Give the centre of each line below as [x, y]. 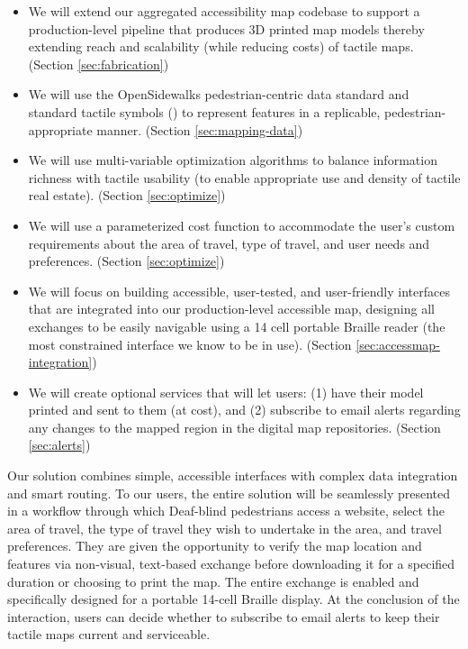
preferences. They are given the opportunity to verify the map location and [215, 546]
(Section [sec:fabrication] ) [99, 64]
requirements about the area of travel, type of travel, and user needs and [229, 243]
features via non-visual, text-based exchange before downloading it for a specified [231, 564]
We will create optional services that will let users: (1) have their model [226, 392]
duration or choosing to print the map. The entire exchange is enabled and [213, 581]
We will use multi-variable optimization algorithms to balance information [233, 160]
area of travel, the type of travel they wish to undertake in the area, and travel [225, 528]
